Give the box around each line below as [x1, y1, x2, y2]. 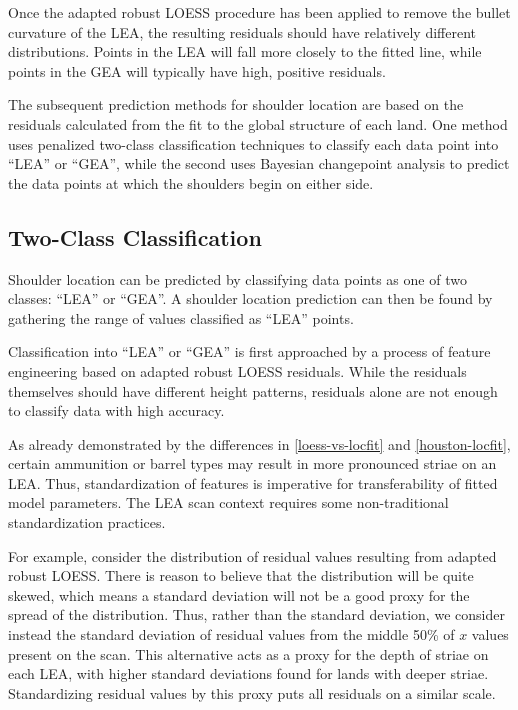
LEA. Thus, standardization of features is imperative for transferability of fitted [8, 472, 498, 493]
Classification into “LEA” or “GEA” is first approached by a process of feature [8, 341, 491, 362]
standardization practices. [8, 512, 166, 533]
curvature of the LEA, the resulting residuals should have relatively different [8, 21, 477, 42]
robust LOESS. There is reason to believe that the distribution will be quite [8, 565, 474, 586]
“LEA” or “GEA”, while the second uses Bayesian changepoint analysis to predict [8, 153, 510, 174]
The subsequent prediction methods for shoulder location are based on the [8, 94, 464, 115]
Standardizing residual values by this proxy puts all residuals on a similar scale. [8, 682, 496, 703]
